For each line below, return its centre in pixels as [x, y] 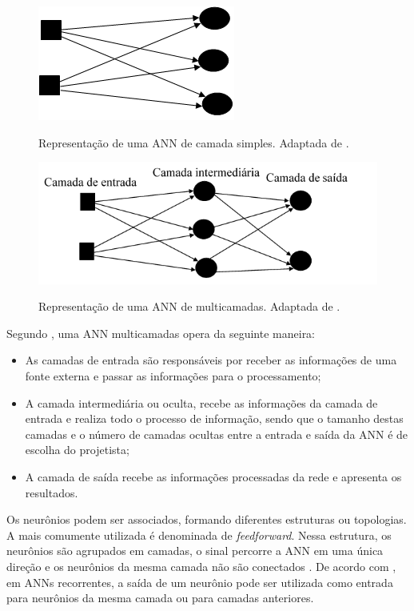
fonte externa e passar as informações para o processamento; [173, 376]
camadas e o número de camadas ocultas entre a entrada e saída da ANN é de [217, 434]
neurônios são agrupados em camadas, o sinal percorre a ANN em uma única [195, 551]
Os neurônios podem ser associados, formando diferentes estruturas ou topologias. [207, 519]
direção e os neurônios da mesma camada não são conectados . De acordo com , [201, 566]
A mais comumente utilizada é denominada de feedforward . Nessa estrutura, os [199, 535]
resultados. [52, 492]
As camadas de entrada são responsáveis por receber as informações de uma [211, 360]
